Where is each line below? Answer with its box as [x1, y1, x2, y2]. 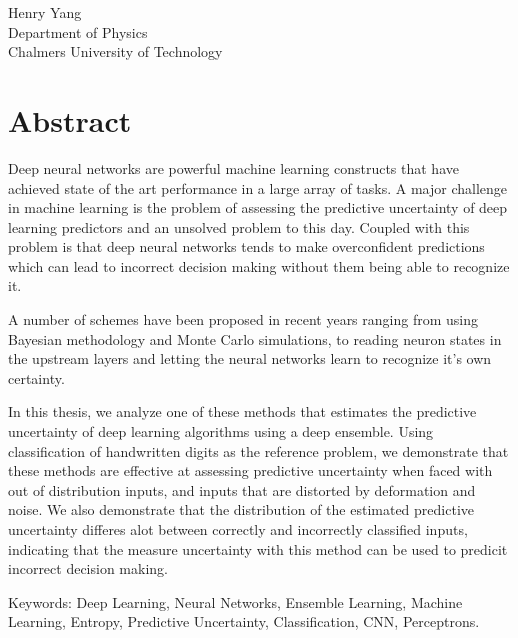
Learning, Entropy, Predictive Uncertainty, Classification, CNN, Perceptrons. [8, 611, 480, 632]
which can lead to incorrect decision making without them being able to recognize [8, 255, 510, 276]
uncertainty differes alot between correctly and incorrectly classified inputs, [8, 519, 468, 539]
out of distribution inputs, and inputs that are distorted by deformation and [8, 479, 476, 500]
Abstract [8, 99, 132, 140]
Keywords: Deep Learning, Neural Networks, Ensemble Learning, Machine [8, 591, 463, 612]
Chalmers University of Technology [8, 41, 223, 62]
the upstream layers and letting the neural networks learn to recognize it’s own [8, 348, 492, 369]
